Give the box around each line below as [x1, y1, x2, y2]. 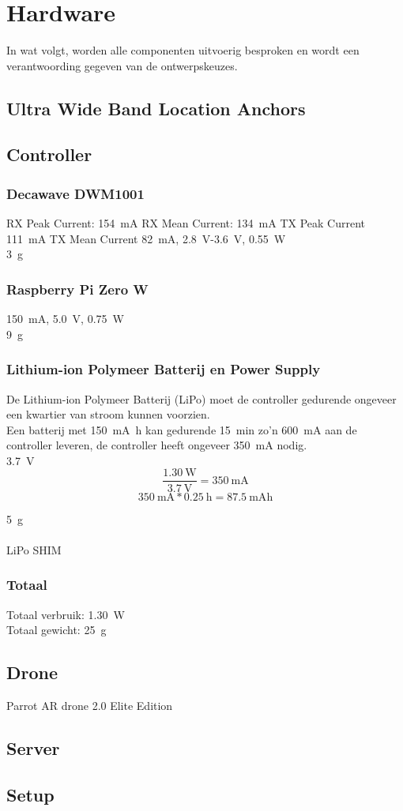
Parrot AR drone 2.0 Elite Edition [6, 696, 173, 713]
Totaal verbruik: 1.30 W [6, 606, 125, 622]
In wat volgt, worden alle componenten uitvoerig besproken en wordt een [6, 42, 360, 58]
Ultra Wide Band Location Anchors [6, 96, 306, 120]
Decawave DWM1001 [6, 183, 145, 203]
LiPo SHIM [6, 541, 62, 558]
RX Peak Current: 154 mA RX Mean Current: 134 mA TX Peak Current [6, 215, 366, 231]
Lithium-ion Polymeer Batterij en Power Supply [6, 359, 321, 379]
